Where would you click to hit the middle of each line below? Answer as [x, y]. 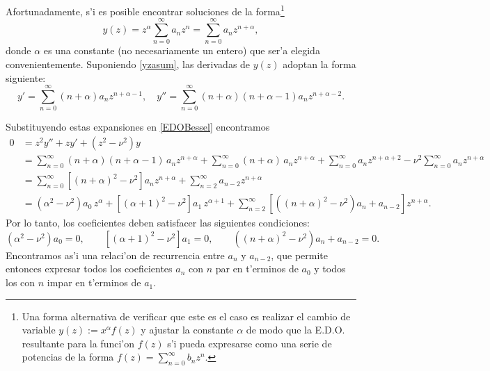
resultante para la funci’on [78, 343]
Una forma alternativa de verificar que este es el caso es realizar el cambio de [186, 316]
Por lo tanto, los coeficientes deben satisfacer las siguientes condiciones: [158, 223]
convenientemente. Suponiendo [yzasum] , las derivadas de [128, 64]
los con [21, 282]
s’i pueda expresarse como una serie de [250, 343]
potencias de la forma [68, 357]
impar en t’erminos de [94, 282]
